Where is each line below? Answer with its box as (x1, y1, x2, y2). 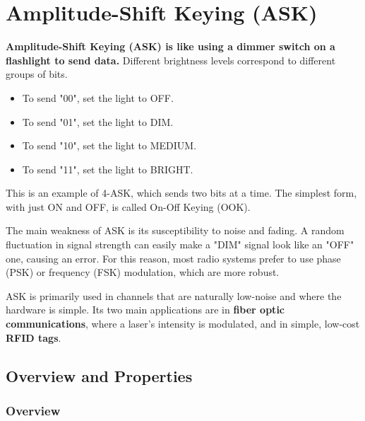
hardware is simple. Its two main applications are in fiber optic (6, 302, 285, 317)
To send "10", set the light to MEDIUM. (22, 138, 197, 153)
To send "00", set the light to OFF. (22, 90, 174, 105)
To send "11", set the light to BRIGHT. (22, 161, 193, 176)
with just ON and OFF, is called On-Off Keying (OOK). (6, 199, 251, 214)
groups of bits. (6, 67, 68, 81)
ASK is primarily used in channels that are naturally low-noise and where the (6, 288, 342, 303)
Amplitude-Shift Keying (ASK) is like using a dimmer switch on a (6, 39, 335, 54)
